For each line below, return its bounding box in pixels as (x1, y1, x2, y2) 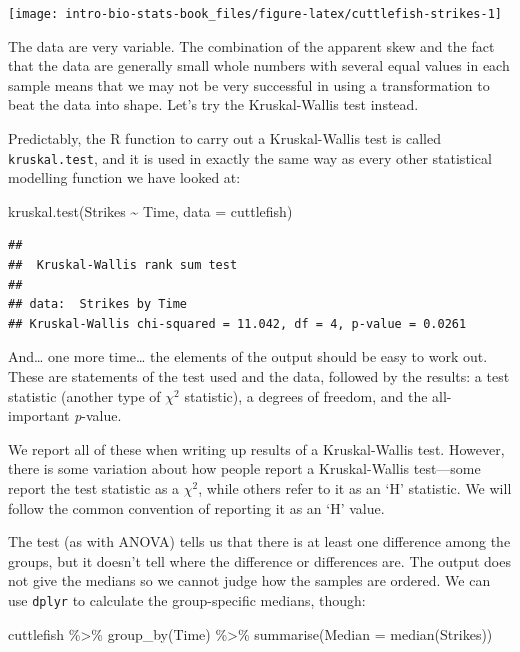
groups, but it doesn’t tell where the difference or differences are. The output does (8, 550, 511, 571)
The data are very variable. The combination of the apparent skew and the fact (8, 35, 495, 56)
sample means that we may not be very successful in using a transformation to (8, 74, 490, 95)
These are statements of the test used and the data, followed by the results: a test (8, 366, 510, 387)
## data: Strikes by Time (8, 297, 187, 312)
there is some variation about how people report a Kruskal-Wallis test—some (8, 458, 481, 479)
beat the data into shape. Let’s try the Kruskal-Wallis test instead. (8, 94, 419, 115)
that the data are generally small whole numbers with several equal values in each (8, 55, 510, 76)
